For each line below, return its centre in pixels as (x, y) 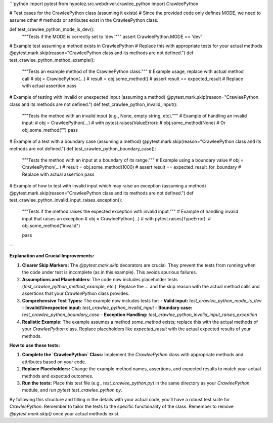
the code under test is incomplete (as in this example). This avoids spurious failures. (109, 272)
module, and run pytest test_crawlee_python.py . (72, 390)
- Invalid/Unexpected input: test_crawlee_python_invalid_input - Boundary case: (107, 308)
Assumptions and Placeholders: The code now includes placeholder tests (100, 279)
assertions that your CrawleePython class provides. (76, 293)
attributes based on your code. (54, 362)
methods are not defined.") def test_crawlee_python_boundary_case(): (83, 148)
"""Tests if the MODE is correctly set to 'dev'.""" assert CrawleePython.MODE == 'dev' (112, 36)
